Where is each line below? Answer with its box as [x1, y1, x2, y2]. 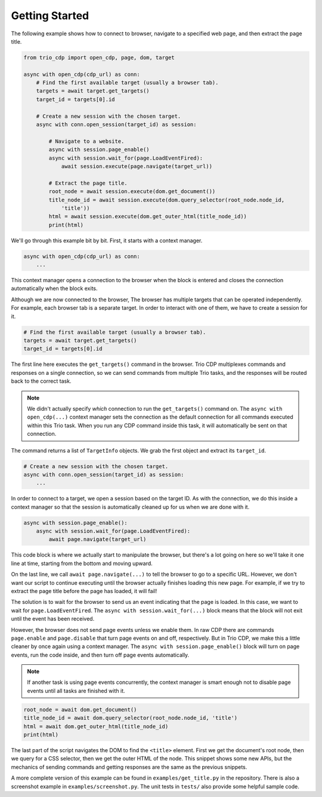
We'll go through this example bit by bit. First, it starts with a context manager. [11, 237, 203, 244]
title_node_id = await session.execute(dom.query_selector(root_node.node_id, [48, 196, 285, 203]
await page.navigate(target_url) [48, 536, 147, 543]
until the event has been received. [11, 615, 95, 622]
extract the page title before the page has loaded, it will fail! [11, 587, 157, 594]
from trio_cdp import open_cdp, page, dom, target [23, 54, 175, 61]
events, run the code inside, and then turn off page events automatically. [11, 651, 190, 658]
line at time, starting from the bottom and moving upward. [11, 560, 153, 567]
